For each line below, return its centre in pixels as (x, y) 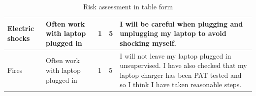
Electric (21, 28)
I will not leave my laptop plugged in (176, 55)
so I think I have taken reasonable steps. (181, 84)
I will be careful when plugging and (181, 23)
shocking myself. (148, 43)
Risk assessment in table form (128, 6)
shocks (19, 38)
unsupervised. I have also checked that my (183, 65)
